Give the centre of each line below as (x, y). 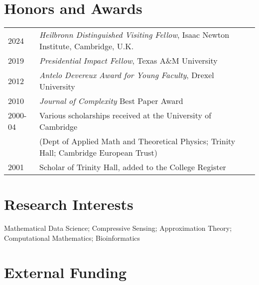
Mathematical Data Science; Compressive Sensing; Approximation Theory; (118, 228)
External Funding (65, 272)
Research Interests (69, 204)
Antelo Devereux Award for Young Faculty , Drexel (127, 75)
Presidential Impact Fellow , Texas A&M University (129, 61)
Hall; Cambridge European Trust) (99, 153)
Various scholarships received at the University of (126, 115)
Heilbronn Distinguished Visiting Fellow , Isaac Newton (134, 35)
